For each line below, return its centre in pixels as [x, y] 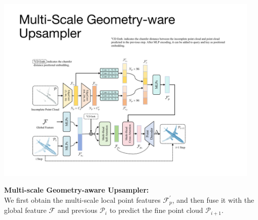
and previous [77, 210]
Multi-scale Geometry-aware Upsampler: [77, 190]
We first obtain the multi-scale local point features [82, 199]
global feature [25, 210]
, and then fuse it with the [213, 199]
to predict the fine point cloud [156, 210]
